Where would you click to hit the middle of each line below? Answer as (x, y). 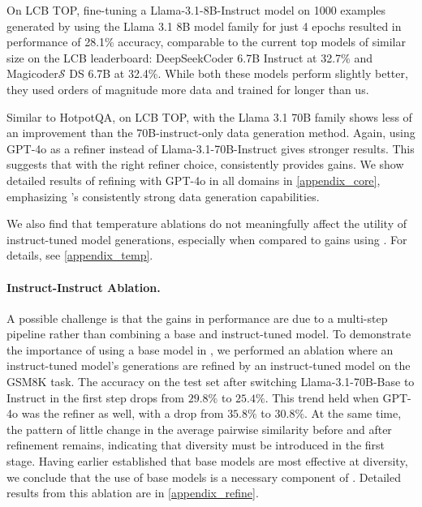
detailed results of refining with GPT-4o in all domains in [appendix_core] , (194, 180)
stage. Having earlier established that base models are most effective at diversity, (207, 461)
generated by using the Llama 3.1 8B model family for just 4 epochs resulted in (204, 26)
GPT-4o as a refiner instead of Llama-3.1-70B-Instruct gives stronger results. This (211, 148)
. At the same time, (353, 413)
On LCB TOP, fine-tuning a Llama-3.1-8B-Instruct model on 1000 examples (196, 10)
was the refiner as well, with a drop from (123, 413)
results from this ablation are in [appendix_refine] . (133, 493)
